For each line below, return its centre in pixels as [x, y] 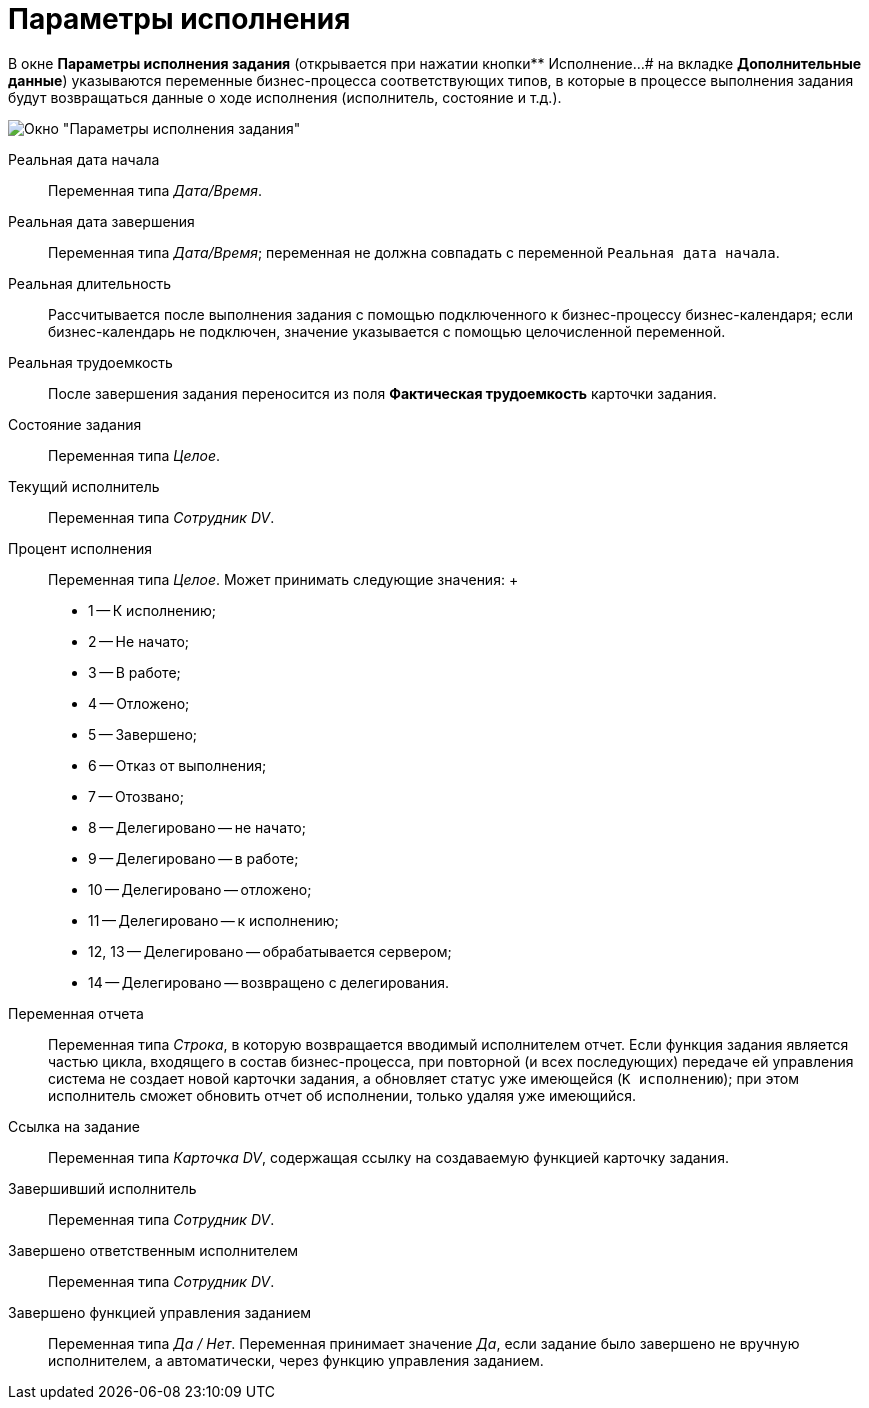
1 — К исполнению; [152, 610]
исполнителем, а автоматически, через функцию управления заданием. [296, 1360]
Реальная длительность [90, 283]
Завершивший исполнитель [102, 1188]
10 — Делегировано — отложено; [200, 889]
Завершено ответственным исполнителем [153, 1250]
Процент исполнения [80, 548]
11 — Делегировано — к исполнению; [213, 920]
